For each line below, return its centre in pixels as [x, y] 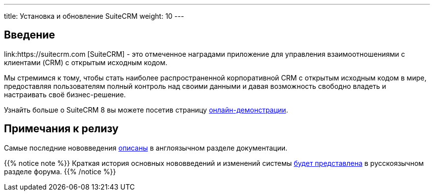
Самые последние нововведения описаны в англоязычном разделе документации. [146, 148]
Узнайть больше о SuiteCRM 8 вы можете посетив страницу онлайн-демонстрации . [146, 110]
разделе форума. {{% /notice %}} [60, 171]
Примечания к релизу [61, 129]
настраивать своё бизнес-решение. [65, 94]
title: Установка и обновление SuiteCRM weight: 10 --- [94, 16]
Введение [30, 35]
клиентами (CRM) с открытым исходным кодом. [86, 62]
